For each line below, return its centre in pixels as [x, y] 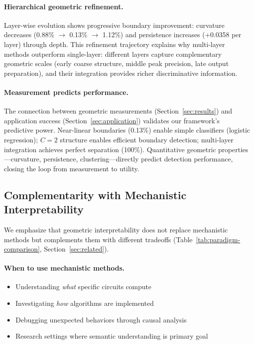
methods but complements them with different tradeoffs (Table [98, 239]
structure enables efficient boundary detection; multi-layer [147, 139]
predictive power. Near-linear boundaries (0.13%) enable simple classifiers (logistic [127, 130]
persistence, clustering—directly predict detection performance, [138, 159]
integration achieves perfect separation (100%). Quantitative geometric [110, 149]
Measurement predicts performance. [66, 92]
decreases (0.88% [29, 34]
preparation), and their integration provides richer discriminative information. [121, 73]
